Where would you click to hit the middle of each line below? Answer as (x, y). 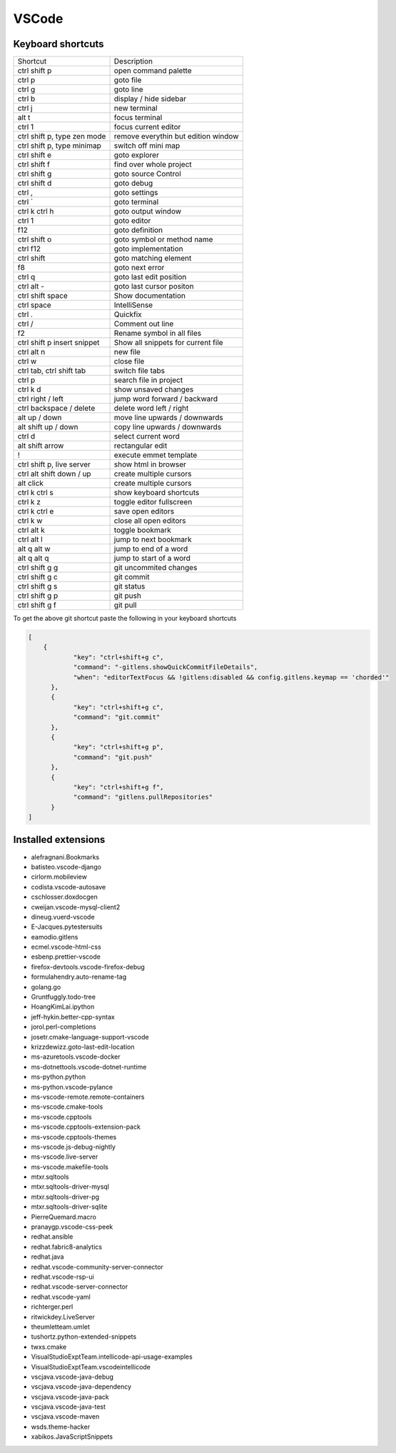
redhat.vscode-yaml (61, 1297)
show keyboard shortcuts (157, 493)
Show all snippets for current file (169, 343)
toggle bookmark (142, 530)
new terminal (136, 109)
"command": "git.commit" (117, 717)
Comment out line (144, 324)
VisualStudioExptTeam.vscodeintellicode (91, 1367)
